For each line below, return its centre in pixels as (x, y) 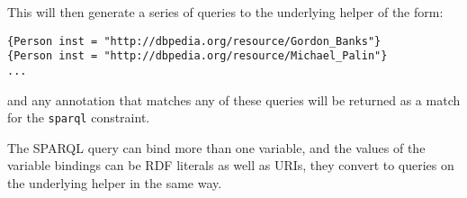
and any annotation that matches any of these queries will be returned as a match (234, 99)
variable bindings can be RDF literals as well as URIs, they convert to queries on (231, 165)
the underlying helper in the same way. (115, 183)
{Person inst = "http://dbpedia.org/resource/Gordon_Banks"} (194, 41)
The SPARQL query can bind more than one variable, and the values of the (216, 147)
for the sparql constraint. (79, 117)
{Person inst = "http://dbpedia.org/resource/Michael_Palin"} (198, 56)
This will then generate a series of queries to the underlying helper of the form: (225, 12)
